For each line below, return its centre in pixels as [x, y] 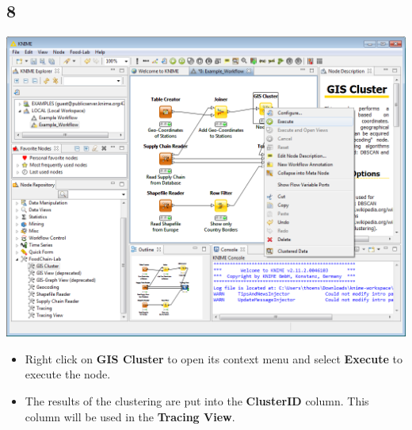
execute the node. [68, 374]
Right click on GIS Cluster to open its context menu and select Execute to [214, 358]
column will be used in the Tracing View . [130, 416]
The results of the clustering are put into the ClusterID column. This [197, 400]
